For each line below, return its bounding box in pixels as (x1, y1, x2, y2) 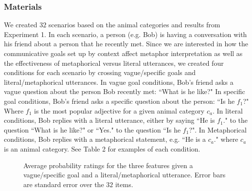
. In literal (212, 105, 243, 115)
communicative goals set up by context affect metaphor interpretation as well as (4, 48, 243, 58)
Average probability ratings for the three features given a (23, 160, 193, 170)
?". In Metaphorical (189, 124, 247, 134)
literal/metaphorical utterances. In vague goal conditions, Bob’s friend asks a (4, 76, 234, 87)
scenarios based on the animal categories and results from (48, 19, 220, 30)
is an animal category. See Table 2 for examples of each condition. (4, 143, 200, 153)
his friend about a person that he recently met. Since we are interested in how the (4, 38, 249, 49)
